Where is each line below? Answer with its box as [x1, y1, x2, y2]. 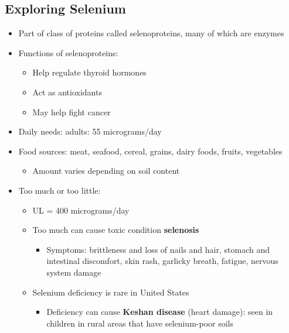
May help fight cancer [32, 105, 111, 118]
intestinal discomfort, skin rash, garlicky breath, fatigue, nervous [46, 255, 278, 267]
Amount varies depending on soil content [32, 164, 180, 177]
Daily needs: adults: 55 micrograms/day [18, 125, 162, 138]
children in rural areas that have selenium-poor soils [46, 317, 234, 329]
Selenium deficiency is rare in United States [32, 286, 189, 298]
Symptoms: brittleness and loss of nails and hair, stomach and [46, 243, 270, 255]
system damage [46, 266, 101, 278]
